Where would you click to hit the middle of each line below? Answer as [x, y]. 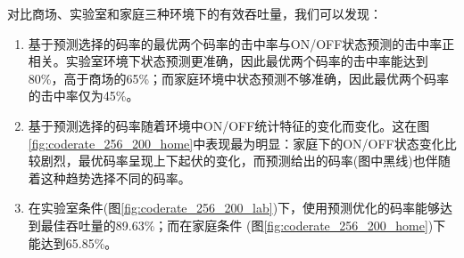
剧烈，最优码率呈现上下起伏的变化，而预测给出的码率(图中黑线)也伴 [239, 161]
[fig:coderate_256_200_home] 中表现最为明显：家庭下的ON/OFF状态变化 [236, 143]
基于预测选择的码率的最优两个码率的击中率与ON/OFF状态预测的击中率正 [241, 43]
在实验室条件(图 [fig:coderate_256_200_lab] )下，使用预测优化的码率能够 [234, 208]
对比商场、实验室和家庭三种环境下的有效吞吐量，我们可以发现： [195, 13]
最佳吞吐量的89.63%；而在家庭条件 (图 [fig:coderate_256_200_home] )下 [243, 225]
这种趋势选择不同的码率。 [116, 177]
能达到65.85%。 [73, 242]
